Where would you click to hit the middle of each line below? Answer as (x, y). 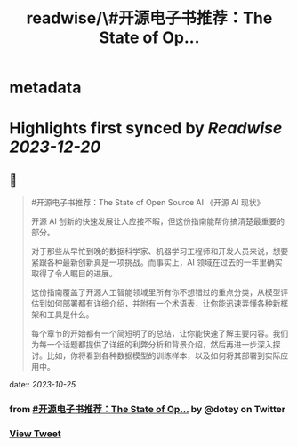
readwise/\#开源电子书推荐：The (149, 18)
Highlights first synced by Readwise (146, 128)
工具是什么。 (70, 315)
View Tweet (36, 434)
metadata (45, 88)
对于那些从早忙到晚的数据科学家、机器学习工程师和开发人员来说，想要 (160, 251)
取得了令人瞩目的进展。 (74, 274)
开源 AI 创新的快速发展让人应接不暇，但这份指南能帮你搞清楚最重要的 (158, 221)
